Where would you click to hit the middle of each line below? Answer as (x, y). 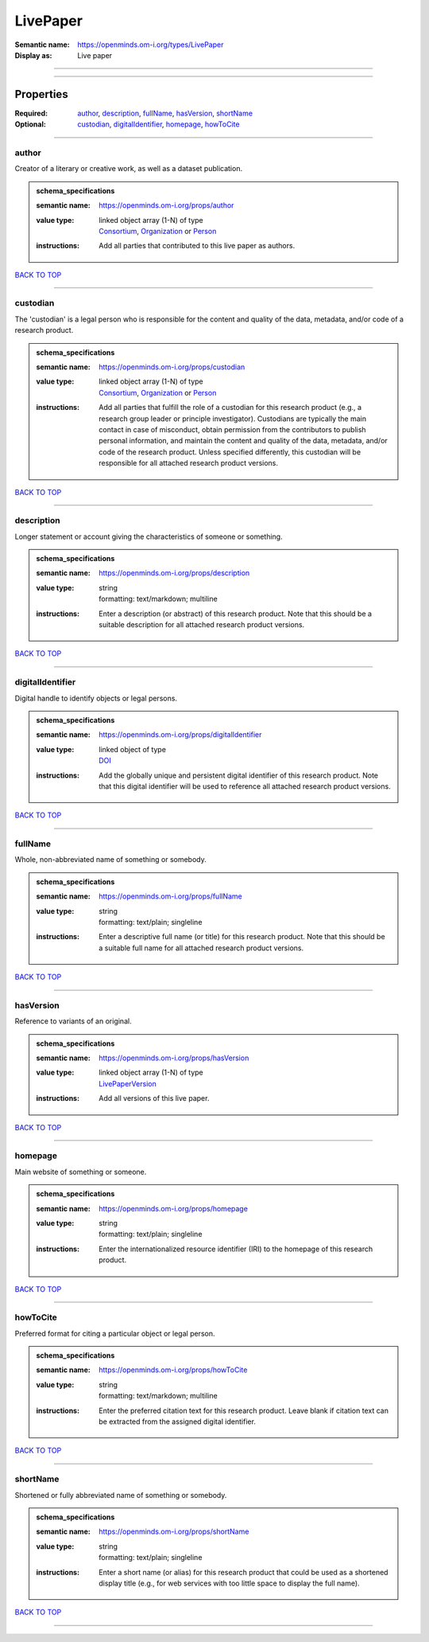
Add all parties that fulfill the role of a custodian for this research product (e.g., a (230, 408)
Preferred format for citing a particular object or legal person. (115, 1333)
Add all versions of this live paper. (154, 1098)
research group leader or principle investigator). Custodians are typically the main (233, 419)
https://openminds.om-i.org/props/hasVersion (174, 1058)
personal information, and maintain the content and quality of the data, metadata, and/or (243, 441)
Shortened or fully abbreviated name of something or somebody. (121, 1495)
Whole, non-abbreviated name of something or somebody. (110, 860)
